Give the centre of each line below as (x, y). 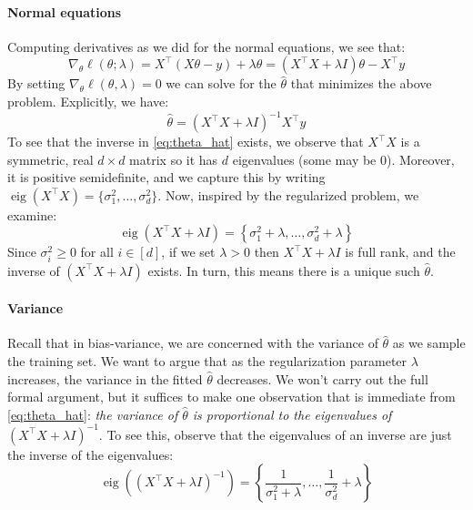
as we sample (429, 343)
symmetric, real (50, 159)
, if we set (188, 252)
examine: (32, 214)
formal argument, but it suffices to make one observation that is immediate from (231, 397)
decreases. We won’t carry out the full (322, 378)
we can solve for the (221, 83)
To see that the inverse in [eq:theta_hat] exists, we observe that (186, 142)
